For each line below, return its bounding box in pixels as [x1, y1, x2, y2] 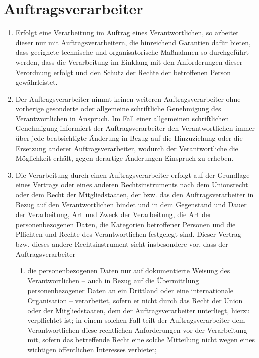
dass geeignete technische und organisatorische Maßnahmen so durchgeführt [15, 47, 249, 57]
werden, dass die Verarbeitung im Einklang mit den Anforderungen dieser [15, 56, 243, 67]
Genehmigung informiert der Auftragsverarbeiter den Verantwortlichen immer [15, 123, 255, 133]
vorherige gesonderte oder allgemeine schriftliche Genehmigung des [15, 103, 221, 114]
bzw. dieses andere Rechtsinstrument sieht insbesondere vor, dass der [15, 239, 228, 249]
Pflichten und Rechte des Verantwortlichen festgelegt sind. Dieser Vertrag [15, 229, 241, 239]
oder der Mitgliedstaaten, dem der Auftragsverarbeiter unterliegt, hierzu [27, 305, 250, 315]
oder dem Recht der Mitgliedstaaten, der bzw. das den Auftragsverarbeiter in [15, 189, 254, 200]
